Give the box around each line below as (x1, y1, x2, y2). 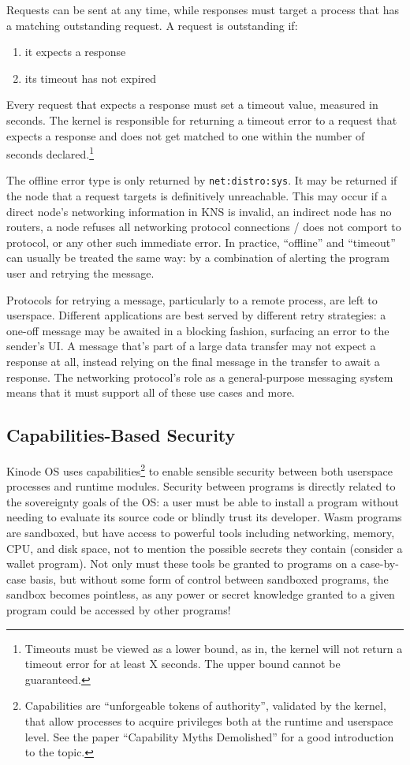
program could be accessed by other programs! (6, 601, 231, 618)
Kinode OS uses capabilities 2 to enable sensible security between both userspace (6, 460, 393, 479)
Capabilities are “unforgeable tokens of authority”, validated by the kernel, (24, 697, 386, 714)
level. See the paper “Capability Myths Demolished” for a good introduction (24, 728, 394, 744)
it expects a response (24, 43, 126, 60)
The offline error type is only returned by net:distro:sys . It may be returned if (6, 172, 397, 188)
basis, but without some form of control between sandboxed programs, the (29, 570, 389, 587)
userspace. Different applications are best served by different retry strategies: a (6, 307, 386, 323)
